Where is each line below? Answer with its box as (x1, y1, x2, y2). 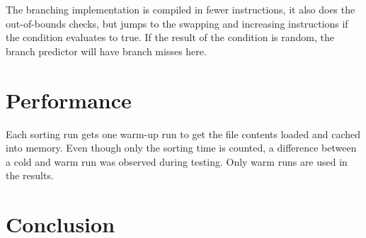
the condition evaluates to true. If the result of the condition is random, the (6, 30, 334, 45)
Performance (6, 85, 132, 114)
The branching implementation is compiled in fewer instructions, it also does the (6, 2, 355, 16)
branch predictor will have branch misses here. (6, 43, 207, 58)
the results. (6, 168, 54, 183)
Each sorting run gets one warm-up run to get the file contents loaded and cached (6, 126, 361, 141)
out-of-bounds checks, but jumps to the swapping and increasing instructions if (6, 16, 348, 30)
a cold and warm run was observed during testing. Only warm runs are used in (6, 154, 348, 169)
